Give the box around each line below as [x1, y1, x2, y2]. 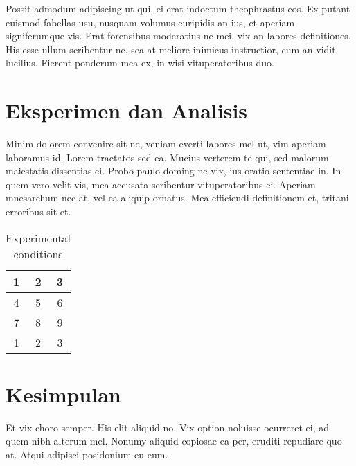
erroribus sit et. [6, 204, 71, 219]
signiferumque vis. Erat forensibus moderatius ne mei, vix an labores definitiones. [6, 28, 351, 43]
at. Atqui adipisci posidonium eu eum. [6, 447, 168, 461]
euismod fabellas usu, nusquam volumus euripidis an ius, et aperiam [6, 15, 295, 29]
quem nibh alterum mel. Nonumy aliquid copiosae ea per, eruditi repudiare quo [6, 433, 342, 448]
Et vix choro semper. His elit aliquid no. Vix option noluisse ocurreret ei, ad [6, 420, 329, 434]
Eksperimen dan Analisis [6, 96, 248, 125]
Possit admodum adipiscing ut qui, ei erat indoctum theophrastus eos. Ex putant [6, 1, 350, 15]
